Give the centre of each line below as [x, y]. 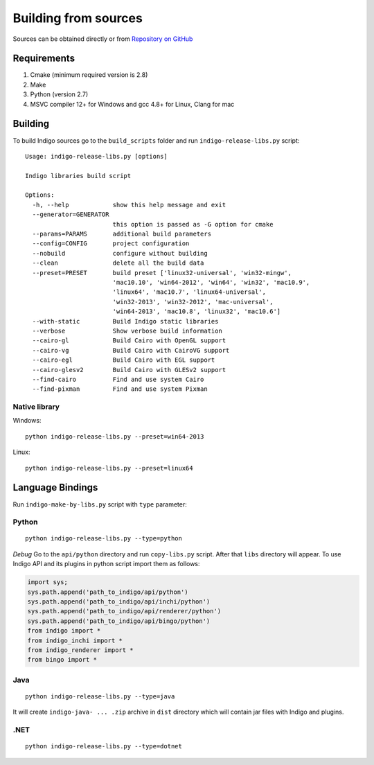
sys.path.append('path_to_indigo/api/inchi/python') [119, 602]
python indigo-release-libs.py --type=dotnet [104, 746]
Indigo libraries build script [78, 176]
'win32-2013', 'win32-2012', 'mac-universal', [193, 302]
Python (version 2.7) [59, 94]
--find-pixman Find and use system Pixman [120, 389]
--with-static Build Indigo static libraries [125, 321]
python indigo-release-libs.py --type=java [100, 696]
